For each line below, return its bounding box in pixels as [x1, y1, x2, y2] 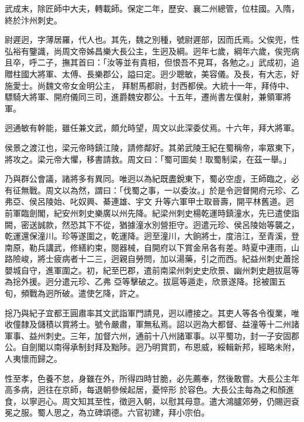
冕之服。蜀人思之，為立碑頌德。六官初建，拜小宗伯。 [5, 406, 209, 418]
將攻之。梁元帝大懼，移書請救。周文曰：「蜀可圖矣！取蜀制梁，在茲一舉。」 [5, 153, 291, 165]
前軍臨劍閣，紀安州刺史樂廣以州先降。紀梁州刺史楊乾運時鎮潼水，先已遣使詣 [5, 206, 299, 219]
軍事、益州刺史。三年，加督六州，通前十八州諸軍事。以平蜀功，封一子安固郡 [5, 329, 299, 341]
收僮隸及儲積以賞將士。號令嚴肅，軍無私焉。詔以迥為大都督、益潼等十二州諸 [5, 318, 299, 330]
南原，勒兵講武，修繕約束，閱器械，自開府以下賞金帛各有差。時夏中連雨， [5, 241, 291, 253]
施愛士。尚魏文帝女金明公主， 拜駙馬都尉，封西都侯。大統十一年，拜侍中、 [5, 79, 294, 91]
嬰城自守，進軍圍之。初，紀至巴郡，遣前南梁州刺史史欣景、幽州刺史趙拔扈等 [5, 264, 299, 276]
